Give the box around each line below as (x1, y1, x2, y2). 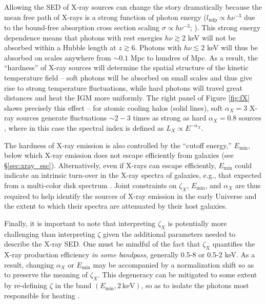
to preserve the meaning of (4, 269, 88, 280)
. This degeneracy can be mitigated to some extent (97, 269, 257, 280)
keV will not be (188, 32, 236, 43)
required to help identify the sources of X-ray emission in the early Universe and (4, 190, 257, 201)
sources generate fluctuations (16, 112, 107, 123)
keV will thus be (207, 42, 258, 53)
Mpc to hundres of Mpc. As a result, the (130, 52, 258, 63)
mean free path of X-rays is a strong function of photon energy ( (4, 11, 207, 22)
